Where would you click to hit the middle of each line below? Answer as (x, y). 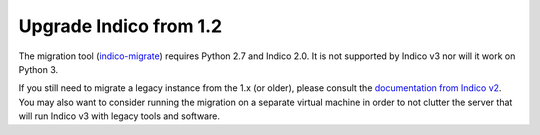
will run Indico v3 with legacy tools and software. (119, 116)
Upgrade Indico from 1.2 (120, 26)
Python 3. (38, 69)
